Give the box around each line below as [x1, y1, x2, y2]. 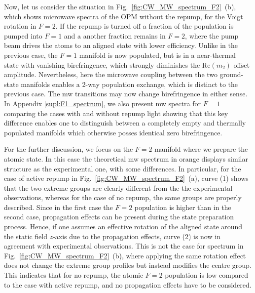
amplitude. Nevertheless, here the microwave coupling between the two [4, 69, 218, 80]
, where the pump [185, 30, 239, 41]
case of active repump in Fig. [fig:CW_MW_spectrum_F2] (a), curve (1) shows [4, 173, 249, 183]
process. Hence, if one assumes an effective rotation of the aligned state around [4, 221, 243, 232]
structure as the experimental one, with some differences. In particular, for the [4, 163, 241, 173]
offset [233, 59, 250, 70]
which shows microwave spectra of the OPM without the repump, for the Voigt [4, 11, 243, 21]
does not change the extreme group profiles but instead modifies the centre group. [4, 260, 252, 270]
